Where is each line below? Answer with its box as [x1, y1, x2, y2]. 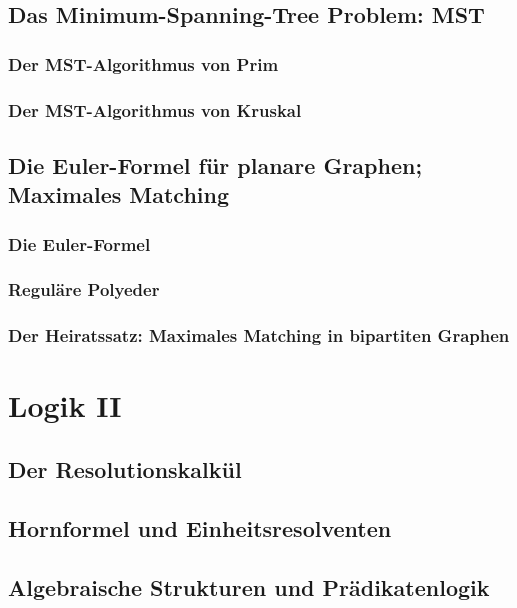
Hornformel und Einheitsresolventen [8, 512, 392, 543]
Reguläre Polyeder [8, 277, 160, 302]
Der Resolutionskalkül [8, 453, 242, 484]
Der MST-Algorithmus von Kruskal [8, 97, 302, 122]
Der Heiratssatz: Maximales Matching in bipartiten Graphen [8, 323, 510, 348]
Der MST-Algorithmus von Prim [8, 51, 279, 76]
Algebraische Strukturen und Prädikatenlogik [8, 571, 490, 602]
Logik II [8, 385, 122, 426]
